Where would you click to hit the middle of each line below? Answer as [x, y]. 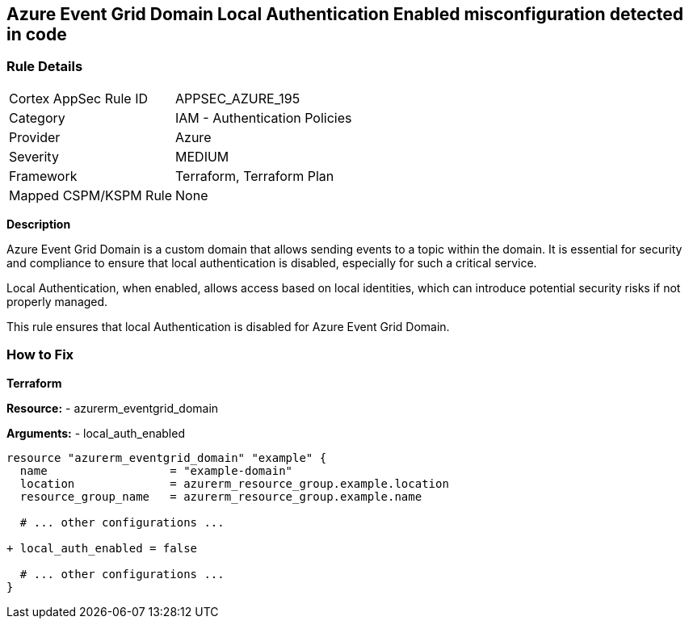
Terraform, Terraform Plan [255, 176]
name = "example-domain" [156, 470]
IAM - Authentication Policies [264, 117]
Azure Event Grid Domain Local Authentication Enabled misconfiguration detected [345, 14]
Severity [34, 156]
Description [39, 224]
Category [37, 117]
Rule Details [45, 67]
